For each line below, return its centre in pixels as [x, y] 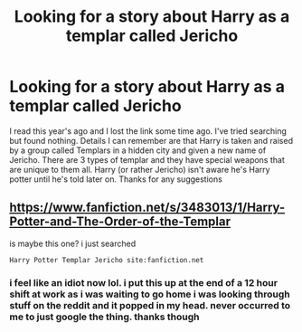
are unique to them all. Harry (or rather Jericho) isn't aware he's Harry [140, 169]
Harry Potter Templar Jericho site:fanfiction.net [107, 260]
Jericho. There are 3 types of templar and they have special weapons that [147, 159]
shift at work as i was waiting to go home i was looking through [150, 294]
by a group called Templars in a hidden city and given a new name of [138, 150]
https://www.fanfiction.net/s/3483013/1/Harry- [147, 208]
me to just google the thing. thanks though [104, 317]
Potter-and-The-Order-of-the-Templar [120, 222]
